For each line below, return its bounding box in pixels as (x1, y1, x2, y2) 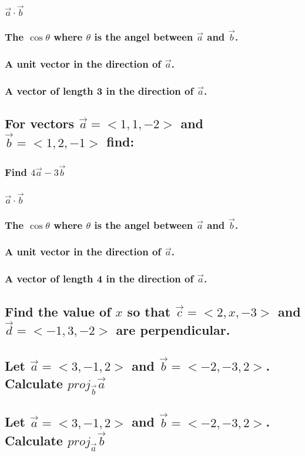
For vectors (5, 114, 75, 132)
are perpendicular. (116, 321, 230, 339)
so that (127, 302, 171, 320)
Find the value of (5, 302, 111, 320)
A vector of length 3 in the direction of (5, 83, 194, 98)
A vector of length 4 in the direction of (5, 271, 194, 286)
